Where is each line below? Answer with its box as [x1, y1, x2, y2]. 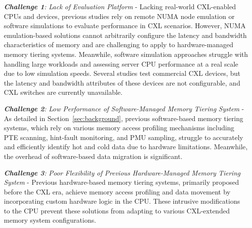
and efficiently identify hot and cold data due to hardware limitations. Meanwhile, [4, 141, 248, 152]
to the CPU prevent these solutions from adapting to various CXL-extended [4, 205, 230, 215]
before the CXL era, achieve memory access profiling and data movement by [4, 186, 231, 196]
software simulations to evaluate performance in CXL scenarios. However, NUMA [4, 20, 246, 31]
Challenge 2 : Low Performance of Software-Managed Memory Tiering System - [4, 103, 244, 113]
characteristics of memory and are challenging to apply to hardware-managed [4, 39, 234, 50]
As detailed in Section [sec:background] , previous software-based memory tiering [4, 113, 243, 123]
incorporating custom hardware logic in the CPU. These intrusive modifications [4, 196, 240, 206]
